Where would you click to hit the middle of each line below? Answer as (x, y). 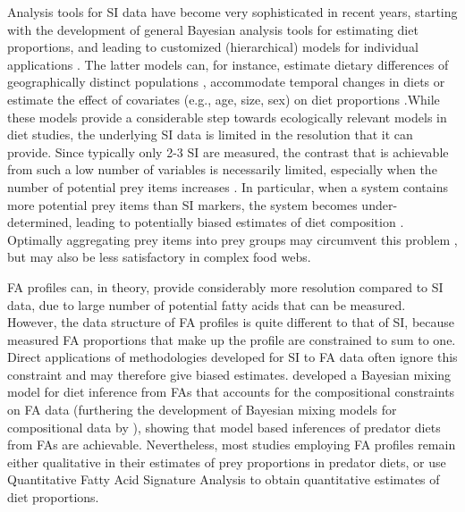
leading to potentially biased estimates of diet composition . (240, 222)
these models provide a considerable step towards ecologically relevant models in (227, 117)
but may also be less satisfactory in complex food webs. (159, 257)
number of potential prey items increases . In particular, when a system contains (228, 186)
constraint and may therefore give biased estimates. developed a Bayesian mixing (229, 374)
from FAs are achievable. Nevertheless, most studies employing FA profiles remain (232, 445)
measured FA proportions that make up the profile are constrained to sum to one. (232, 339)
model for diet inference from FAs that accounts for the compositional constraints (231, 392)
